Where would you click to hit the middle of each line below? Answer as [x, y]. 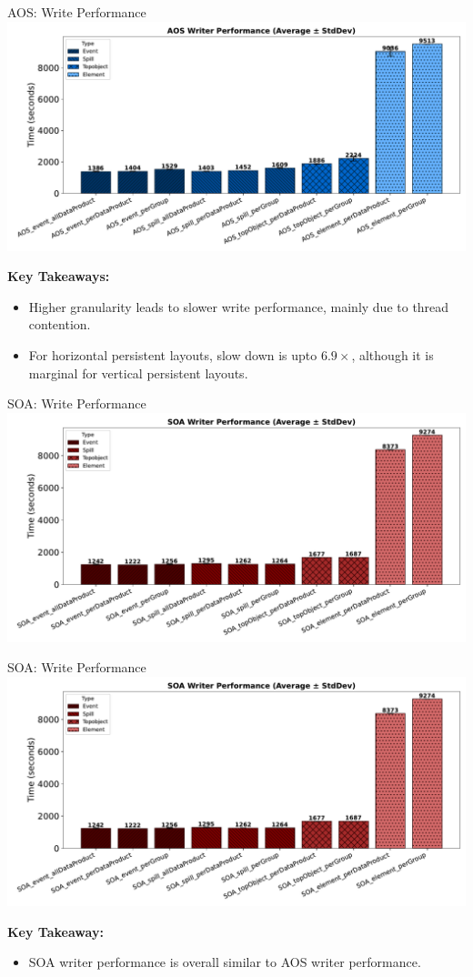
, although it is [392, 354]
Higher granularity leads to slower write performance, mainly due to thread [239, 306]
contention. [60, 324]
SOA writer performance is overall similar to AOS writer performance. [225, 962]
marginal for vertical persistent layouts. [138, 373]
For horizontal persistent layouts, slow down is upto [173, 354]
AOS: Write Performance [77, 12]
